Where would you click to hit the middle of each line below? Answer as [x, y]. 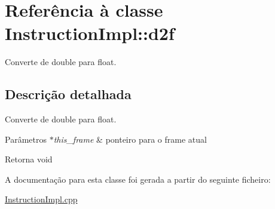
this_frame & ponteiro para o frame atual [130, 139]
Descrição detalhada [68, 94]
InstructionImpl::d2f [90, 33]
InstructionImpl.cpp [41, 199]
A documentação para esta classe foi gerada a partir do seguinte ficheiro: [138, 179]
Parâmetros [26, 139]
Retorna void [29, 159]
